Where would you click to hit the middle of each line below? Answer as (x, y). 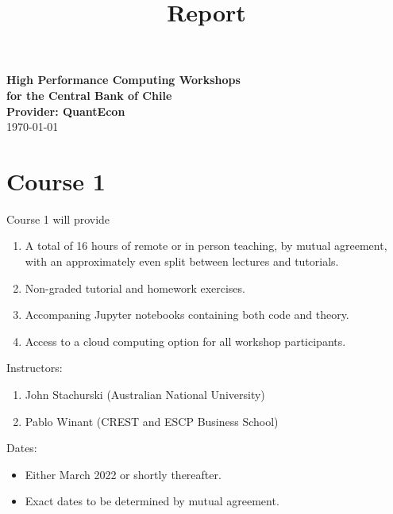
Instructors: (35, 368)
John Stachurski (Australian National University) (145, 395)
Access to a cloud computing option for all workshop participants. (185, 341)
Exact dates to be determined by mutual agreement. (152, 501)
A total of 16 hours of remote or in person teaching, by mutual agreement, (206, 245)
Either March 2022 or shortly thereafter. (123, 474)
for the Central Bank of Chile (89, 95)
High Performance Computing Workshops (123, 80)
